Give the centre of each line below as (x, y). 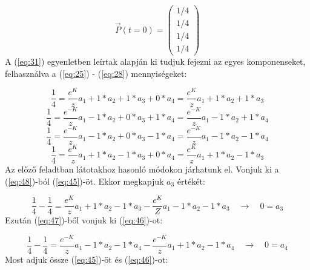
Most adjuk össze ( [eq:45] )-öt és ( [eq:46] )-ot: (87, 259)
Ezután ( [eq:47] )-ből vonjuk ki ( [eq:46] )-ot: (84, 220)
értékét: (191, 181)
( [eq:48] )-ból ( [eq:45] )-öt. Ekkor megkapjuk (84, 181)
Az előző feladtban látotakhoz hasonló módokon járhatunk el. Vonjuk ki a (142, 169)
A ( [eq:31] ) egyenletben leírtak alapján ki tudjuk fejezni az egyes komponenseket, (155, 61)
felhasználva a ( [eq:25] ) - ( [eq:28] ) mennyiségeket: (96, 73)
